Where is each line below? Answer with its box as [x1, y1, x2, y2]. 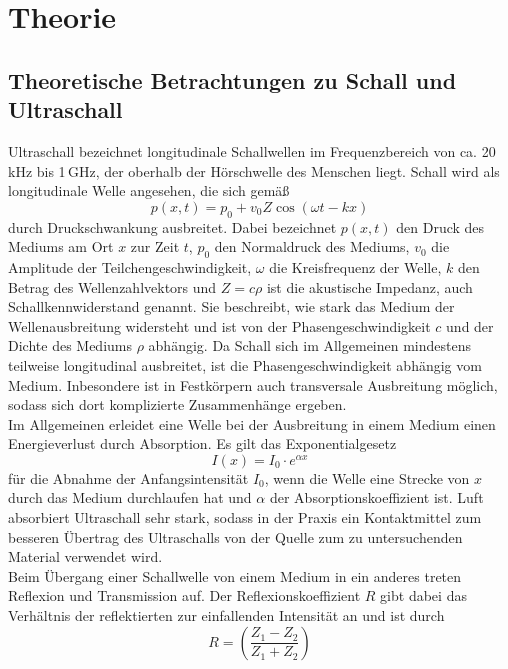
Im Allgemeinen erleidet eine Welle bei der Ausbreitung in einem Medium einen [8, 413, 496, 434]
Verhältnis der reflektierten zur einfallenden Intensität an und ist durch [8, 605, 445, 626]
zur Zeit [130, 236, 180, 257]
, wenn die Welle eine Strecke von [264, 467, 470, 488]
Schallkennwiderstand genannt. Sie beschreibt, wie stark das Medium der [8, 296, 455, 317]
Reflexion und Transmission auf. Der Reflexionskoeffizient [8, 585, 361, 606]
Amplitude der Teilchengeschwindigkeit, [8, 256, 252, 277]
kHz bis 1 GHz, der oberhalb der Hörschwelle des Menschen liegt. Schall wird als [8, 160, 500, 181]
